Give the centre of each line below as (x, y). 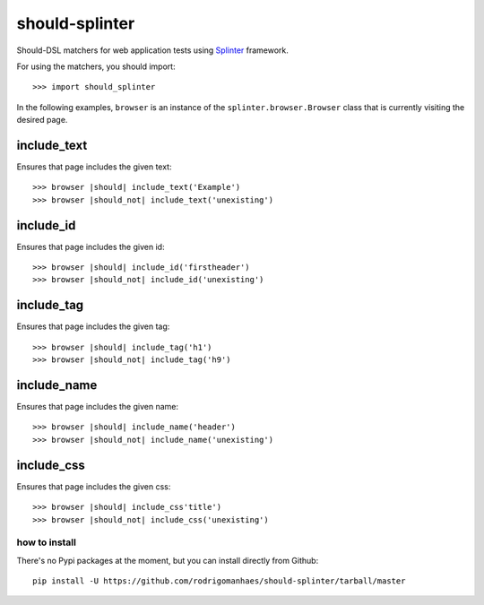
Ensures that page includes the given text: (94, 167)
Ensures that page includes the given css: (94, 486)
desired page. (42, 120)
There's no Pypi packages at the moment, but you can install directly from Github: (168, 560)
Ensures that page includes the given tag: (93, 326)
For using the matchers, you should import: (96, 66)
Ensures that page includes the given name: (98, 407)
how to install (46, 542)
